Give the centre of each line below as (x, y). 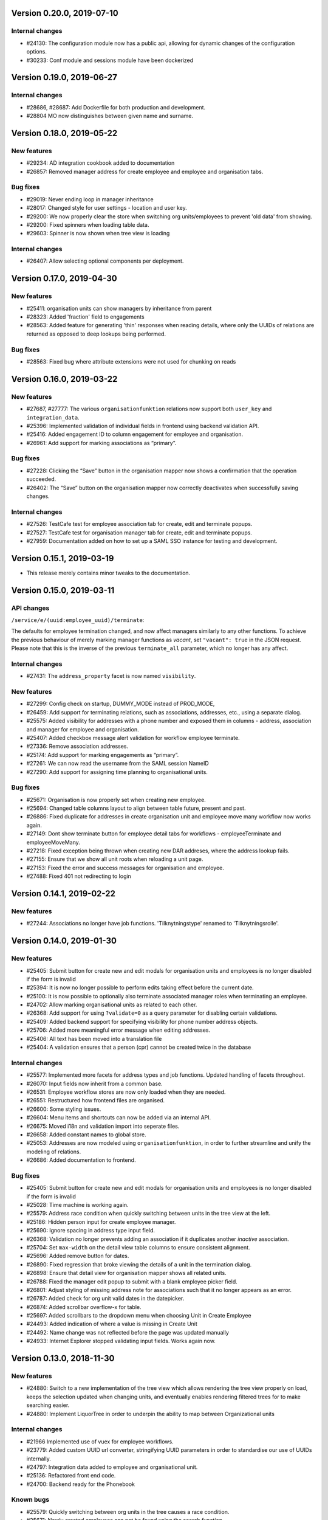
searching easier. (48, 1405)
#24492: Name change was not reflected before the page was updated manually (128, 1332)
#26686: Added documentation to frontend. (81, 1160)
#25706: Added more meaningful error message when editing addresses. (118, 1030)
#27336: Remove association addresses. (77, 746)
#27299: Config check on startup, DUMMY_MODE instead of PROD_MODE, (121, 704)
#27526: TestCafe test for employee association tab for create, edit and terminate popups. (139, 524)
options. (37, 52)
